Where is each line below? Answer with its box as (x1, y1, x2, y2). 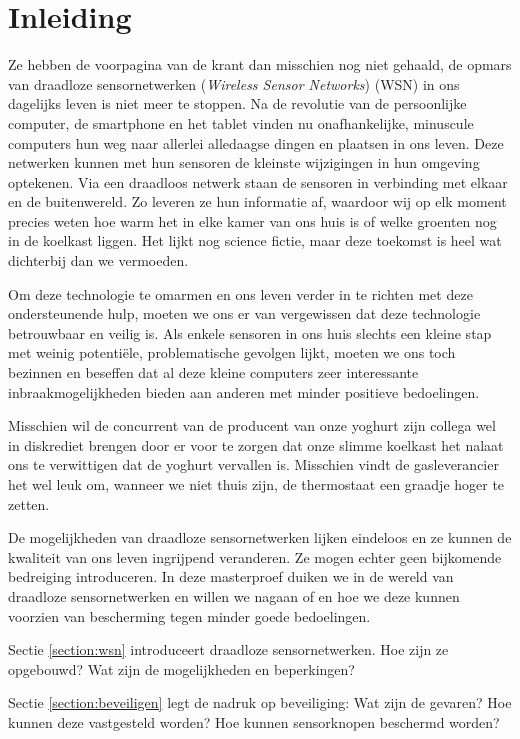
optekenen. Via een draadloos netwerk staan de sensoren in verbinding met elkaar (8, 171, 508, 192)
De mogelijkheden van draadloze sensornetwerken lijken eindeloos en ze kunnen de (8, 527, 512, 548)
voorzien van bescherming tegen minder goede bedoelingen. (8, 605, 371, 626)
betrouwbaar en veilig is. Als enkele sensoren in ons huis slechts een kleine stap (8, 322, 492, 343)
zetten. (8, 493, 50, 514)
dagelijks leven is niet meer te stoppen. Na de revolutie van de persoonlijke (8, 93, 467, 114)
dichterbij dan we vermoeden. (8, 250, 189, 271)
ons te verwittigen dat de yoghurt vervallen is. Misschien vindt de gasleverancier (8, 454, 499, 475)
